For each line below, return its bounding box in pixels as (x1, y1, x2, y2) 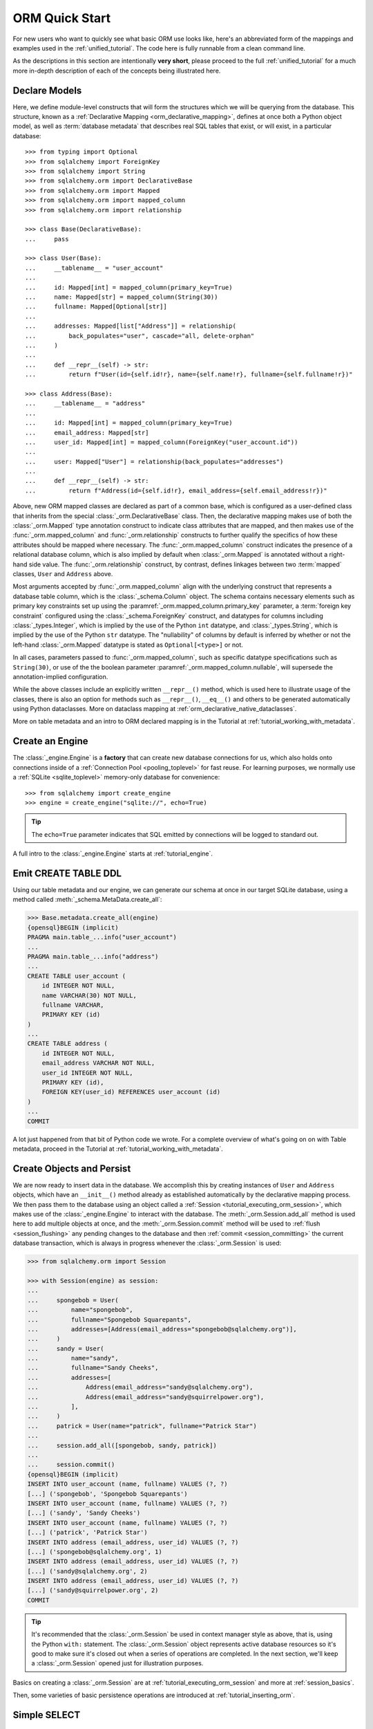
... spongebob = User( (27, 1296, 119, 1304)
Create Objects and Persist (12, 1163, 131, 1174)
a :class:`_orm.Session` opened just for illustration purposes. (31, 1659, 204, 1667)
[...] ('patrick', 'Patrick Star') (27, 1528, 148, 1537)
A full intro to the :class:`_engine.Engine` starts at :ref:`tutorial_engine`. (12, 849, 213, 858)
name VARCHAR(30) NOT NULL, (41, 991, 137, 999)
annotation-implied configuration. (12, 672, 108, 681)
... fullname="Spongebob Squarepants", (27, 1315, 191, 1324)
